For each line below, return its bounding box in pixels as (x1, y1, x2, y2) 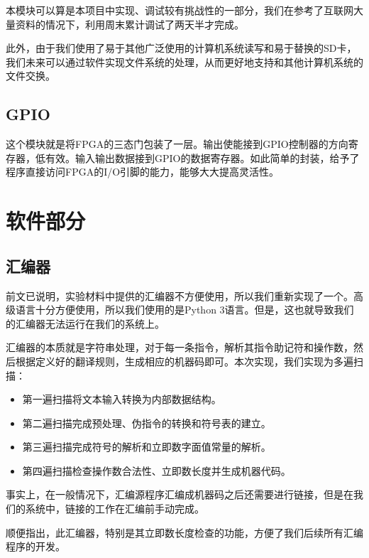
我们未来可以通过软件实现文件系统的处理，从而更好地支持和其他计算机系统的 (6, 54, 363, 69)
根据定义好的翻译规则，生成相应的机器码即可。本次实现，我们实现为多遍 (15, 353, 353, 368)
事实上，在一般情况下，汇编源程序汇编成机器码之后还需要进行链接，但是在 (6, 487, 353, 502)
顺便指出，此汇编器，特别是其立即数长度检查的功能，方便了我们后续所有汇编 (6, 525, 363, 540)
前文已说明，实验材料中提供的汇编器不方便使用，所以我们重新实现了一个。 (6, 288, 353, 303)
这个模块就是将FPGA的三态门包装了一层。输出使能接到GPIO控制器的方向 (6, 136, 348, 151)
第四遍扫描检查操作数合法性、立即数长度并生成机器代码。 (22, 463, 291, 478)
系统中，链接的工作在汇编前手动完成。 (25, 501, 204, 516)
